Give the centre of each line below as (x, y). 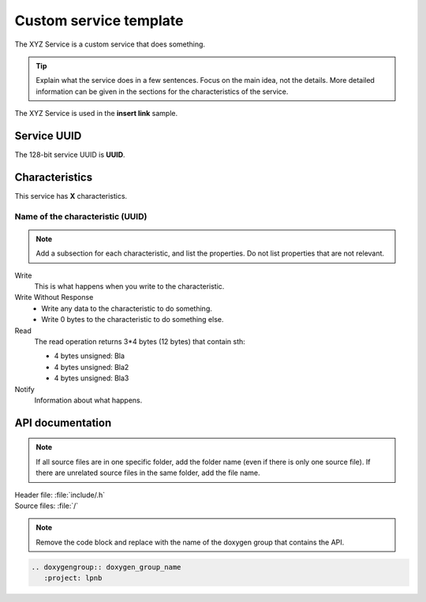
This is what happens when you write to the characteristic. (129, 286)
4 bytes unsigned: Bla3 (92, 378)
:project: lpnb (73, 578)
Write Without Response (54, 297)
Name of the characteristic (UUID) (81, 216)
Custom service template (99, 21)
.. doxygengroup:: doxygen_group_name (106, 567)
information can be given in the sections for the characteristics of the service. (162, 92)
